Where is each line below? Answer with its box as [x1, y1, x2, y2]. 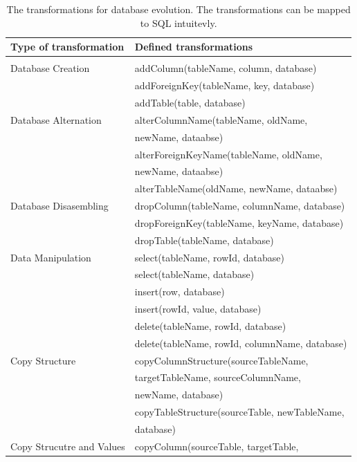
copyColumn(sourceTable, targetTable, [134, 438, 299, 453]
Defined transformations [134, 39, 253, 54]
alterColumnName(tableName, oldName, [134, 112, 308, 127]
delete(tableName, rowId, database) [134, 318, 286, 333]
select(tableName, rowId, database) [134, 250, 284, 264]
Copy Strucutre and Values [10, 438, 125, 453]
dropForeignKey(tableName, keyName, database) [134, 215, 344, 230]
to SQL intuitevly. [140, 15, 217, 30]
